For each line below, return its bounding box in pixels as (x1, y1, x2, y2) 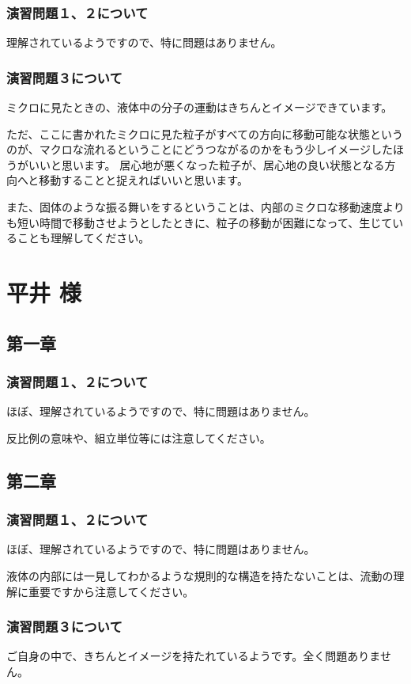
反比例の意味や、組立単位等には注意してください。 (6, 429, 271, 446)
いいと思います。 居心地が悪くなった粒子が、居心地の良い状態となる (28, 156, 385, 173)
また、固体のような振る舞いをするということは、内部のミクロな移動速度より (6, 199, 405, 215)
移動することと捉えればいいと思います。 (39, 172, 248, 188)
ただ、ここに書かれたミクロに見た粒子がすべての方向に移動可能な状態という (6, 125, 404, 142)
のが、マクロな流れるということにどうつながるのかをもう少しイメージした (6, 141, 394, 158)
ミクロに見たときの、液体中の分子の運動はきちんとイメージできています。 (6, 99, 393, 116)
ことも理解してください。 (17, 230, 150, 246)
